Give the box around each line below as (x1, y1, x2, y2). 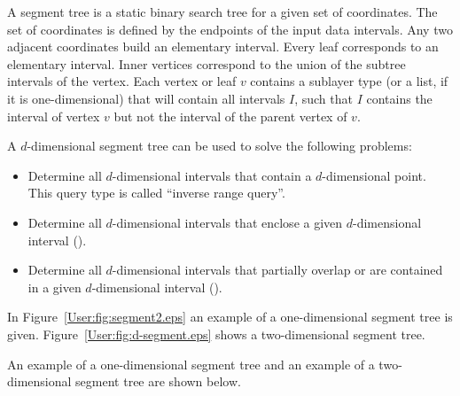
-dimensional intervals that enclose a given (112, 213, 343, 231)
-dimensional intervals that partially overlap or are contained (112, 260, 443, 279)
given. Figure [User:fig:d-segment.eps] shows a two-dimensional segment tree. (7, 324, 425, 343)
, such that (294, 89, 353, 107)
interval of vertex (7, 106, 100, 125)
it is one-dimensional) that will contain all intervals (7, 89, 285, 107)
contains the (366, 89, 433, 107)
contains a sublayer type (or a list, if (250, 72, 448, 90)
